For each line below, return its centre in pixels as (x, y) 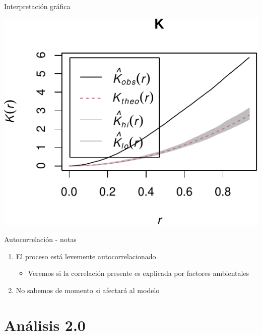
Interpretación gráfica (37, 6)
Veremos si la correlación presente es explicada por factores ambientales (139, 273)
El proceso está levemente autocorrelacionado (86, 256)
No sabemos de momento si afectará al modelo (88, 290)
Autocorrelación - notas (40, 239)
